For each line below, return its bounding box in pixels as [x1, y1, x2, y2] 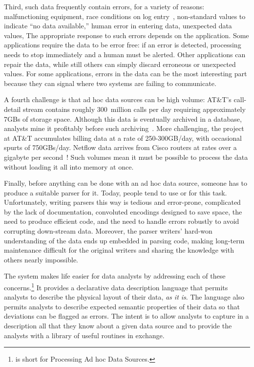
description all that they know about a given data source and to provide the [4, 321, 232, 331]
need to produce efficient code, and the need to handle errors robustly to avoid [4, 216, 239, 226]
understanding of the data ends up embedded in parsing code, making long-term [4, 235, 245, 245]
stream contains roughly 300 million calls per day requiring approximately [22, 104, 246, 114]
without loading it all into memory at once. [4, 161, 134, 172]
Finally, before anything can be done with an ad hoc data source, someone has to [4, 178, 247, 188]
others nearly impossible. [4, 254, 78, 264]
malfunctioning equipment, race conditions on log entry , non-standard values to [4, 11, 246, 21]
